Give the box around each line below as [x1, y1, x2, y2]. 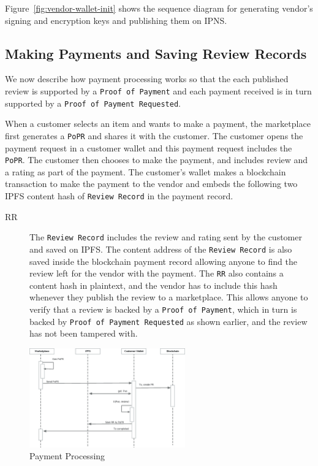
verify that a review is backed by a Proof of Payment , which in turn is [29, 302, 297, 315]
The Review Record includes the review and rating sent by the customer [29, 231, 302, 243]
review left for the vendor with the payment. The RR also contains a [29, 267, 284, 280]
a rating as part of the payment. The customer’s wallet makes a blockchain [5, 165, 286, 178]
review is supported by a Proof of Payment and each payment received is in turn [5, 84, 312, 97]
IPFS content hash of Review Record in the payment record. [5, 189, 233, 202]
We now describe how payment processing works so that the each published [5, 72, 289, 85]
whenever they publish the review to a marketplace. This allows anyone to [29, 291, 308, 304]
